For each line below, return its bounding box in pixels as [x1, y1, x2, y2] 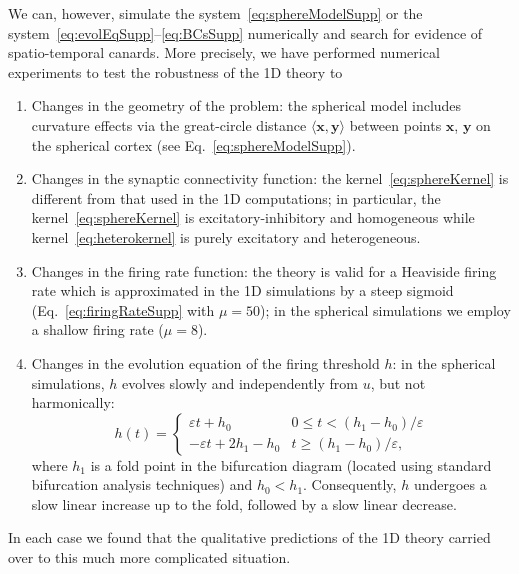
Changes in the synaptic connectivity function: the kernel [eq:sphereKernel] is [31, 168, 509, 189]
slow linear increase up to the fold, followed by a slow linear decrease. [31, 493, 457, 514]
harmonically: [31, 392, 115, 413]
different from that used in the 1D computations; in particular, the [31, 187, 441, 208]
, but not [370, 372, 426, 393]
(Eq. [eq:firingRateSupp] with [31, 299, 215, 320]
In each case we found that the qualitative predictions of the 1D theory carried [8, 527, 491, 548]
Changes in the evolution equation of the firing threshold [31, 352, 380, 373]
